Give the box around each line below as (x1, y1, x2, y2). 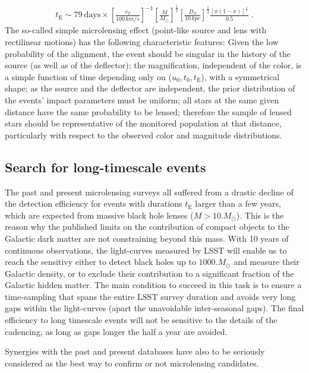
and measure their (234, 255, 299, 268)
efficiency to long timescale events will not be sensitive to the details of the (5, 314, 278, 326)
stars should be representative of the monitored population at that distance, (5, 117, 282, 129)
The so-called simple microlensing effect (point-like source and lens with (5, 24, 267, 36)
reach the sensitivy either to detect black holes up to (5, 255, 196, 268)
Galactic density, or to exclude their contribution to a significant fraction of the (5, 267, 294, 279)
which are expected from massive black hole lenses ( (5, 208, 194, 221)
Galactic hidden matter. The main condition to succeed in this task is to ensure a (5, 279, 302, 291)
